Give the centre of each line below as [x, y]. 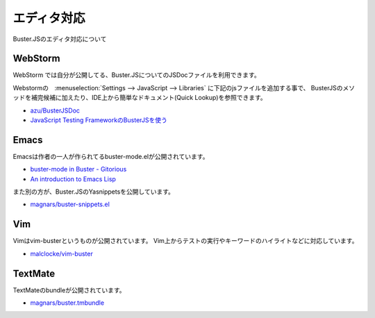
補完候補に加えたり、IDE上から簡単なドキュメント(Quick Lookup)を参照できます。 [149, 98]
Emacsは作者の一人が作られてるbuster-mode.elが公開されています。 [111, 156]
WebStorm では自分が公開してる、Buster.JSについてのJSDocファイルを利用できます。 [136, 75]
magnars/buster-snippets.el [70, 204]
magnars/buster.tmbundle [67, 303]
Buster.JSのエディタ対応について [60, 39]
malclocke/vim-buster [61, 253]
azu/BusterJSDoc [55, 110]
